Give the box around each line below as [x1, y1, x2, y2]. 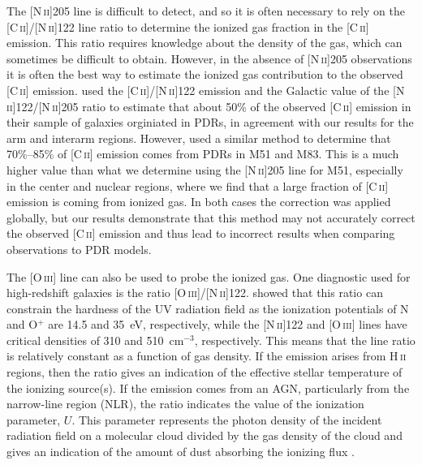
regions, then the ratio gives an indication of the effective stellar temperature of [6, 364, 403, 381]
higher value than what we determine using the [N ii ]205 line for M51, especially [6, 161, 403, 178]
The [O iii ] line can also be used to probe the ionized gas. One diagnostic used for [6, 268, 411, 285]
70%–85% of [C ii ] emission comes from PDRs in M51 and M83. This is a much [6, 145, 399, 162]
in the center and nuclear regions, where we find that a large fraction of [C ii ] [6, 177, 389, 194]
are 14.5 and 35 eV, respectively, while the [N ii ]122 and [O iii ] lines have [48, 316, 407, 333]
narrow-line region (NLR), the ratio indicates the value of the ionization [6, 395, 364, 412]
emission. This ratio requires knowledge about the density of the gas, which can [6, 34, 403, 51]
